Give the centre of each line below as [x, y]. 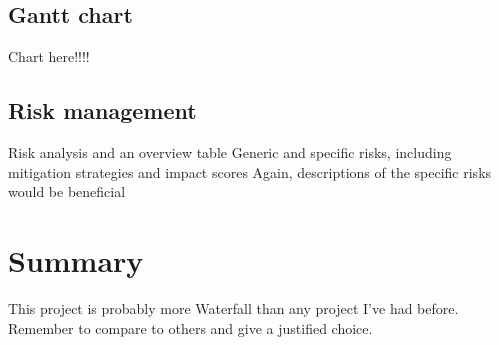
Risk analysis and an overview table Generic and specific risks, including [230, 152]
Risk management [102, 110]
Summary [76, 259]
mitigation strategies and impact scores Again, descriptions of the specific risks [250, 171]
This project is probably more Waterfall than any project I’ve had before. [233, 307]
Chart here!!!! [49, 56]
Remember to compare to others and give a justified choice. [190, 327]
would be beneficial [67, 191]
